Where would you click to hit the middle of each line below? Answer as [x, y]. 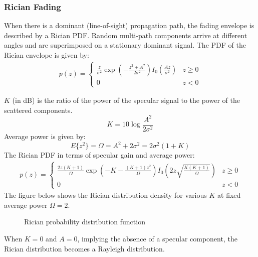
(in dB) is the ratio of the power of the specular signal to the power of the [126, 100]
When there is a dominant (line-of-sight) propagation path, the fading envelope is [129, 25]
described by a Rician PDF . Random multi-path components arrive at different [126, 35]
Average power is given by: [45, 136]
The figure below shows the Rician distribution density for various [105, 195]
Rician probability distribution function [85, 222]
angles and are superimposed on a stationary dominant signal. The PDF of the [125, 45]
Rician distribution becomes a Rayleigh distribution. [84, 248]
